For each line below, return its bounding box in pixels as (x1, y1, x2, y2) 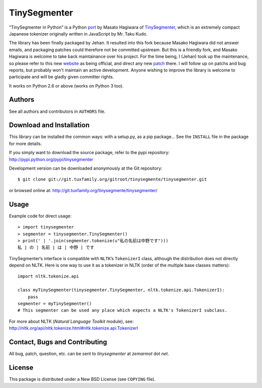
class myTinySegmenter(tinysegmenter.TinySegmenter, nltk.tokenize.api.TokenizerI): (17, 287, 225, 293)
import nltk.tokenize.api (17, 274, 80, 279)
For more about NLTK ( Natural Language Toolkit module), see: (9, 318, 134, 324)
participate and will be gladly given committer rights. (9, 74, 114, 80)
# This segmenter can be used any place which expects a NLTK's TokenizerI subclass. (17, 308, 228, 313)
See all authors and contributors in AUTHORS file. (9, 108, 106, 114)
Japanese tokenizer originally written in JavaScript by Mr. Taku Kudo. (9, 31, 147, 36)
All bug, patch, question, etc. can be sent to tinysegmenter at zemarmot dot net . (9, 351, 169, 357)
